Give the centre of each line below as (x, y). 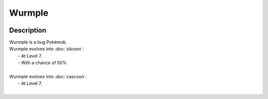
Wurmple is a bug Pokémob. (38, 42)
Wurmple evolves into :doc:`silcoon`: (47, 49)
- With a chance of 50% (42, 63)
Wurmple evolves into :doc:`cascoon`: (48, 77)
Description (28, 30)
